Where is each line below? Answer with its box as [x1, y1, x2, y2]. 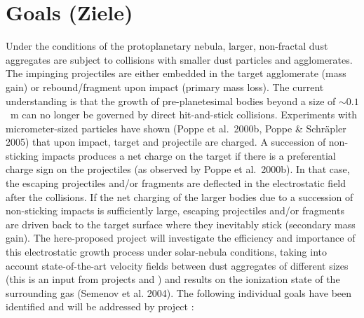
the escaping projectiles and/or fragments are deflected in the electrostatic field [6, 176, 346, 191]
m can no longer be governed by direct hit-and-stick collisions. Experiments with [10, 107, 358, 122]
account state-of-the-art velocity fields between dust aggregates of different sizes [6, 258, 349, 272]
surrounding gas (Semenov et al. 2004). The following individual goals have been [6, 285, 352, 300]
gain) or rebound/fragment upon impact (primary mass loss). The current [6, 79, 324, 94]
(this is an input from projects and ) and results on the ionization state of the [6, 272, 340, 286]
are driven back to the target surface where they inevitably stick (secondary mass [6, 216, 356, 231]
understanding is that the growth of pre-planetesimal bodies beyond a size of [6, 93, 336, 108]
